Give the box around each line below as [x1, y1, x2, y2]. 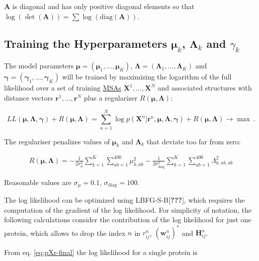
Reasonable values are [4, 177, 72, 187]
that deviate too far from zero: [146, 136, 241, 146]
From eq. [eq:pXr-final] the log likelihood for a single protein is [4, 247, 198, 257]
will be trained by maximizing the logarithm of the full [62, 71, 232, 82]
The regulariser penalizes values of [4, 136, 110, 146]
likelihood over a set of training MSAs [4, 82, 121, 93]
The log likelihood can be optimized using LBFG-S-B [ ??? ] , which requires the [4, 195, 245, 205]
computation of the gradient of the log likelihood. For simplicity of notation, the [4, 204, 252, 215]
